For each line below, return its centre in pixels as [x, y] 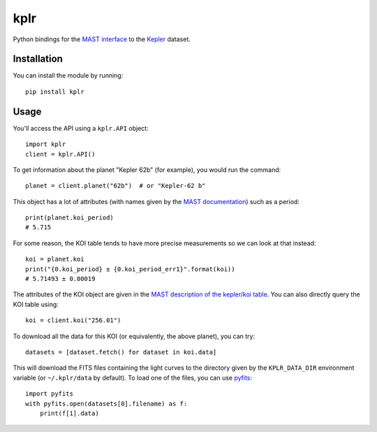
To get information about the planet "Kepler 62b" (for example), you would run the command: [147, 170]
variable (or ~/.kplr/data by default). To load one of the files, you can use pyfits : [133, 377]
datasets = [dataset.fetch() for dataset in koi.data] [121, 352]
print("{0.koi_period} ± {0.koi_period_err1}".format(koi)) [130, 269]
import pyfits [49, 394]
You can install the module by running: [68, 75]
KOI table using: [36, 304]
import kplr [46, 144]
